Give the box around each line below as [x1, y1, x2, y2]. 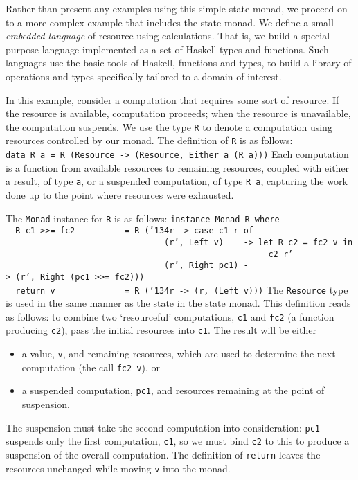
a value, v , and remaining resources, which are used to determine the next [21, 346, 336, 361]
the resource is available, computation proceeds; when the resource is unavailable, [6, 106, 351, 121]
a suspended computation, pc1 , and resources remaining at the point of [21, 383, 325, 398]
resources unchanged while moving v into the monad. [6, 461, 231, 475]
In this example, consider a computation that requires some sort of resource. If [6, 92, 339, 107]
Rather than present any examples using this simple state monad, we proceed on [6, 1, 348, 15]
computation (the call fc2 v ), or [21, 359, 160, 374]
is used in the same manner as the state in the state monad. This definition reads [6, 296, 351, 310]
